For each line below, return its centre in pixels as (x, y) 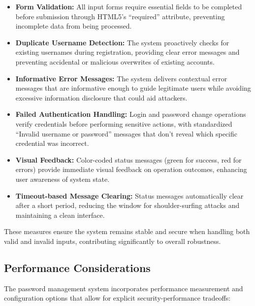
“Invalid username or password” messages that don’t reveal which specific (126, 133)
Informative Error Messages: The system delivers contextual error (121, 78)
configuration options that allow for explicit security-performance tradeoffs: (117, 298)
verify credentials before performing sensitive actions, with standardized (124, 123)
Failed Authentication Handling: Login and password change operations (131, 114)
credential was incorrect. (52, 143)
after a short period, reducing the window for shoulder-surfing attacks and (127, 205)
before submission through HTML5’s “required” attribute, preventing (120, 16)
